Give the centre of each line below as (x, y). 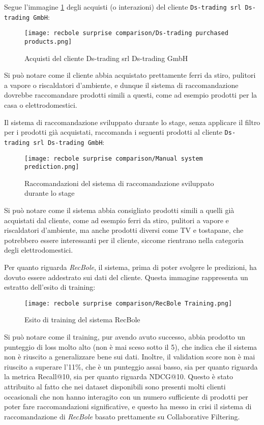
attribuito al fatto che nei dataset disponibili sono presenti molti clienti (115, 386)
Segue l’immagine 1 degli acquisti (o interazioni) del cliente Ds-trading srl (123, 7)
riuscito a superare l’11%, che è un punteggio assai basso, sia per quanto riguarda (131, 366)
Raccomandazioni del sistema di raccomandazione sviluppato (119, 183)
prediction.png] (52, 167)
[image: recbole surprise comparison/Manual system (114, 158)
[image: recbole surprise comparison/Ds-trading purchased (126, 33)
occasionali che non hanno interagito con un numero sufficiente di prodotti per (126, 396)
